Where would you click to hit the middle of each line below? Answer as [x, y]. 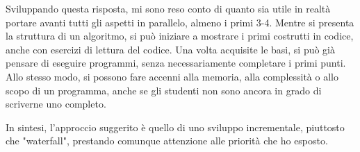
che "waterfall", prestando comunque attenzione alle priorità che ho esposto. [167, 141]
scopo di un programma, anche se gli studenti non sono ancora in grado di [164, 90]
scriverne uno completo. [56, 104]
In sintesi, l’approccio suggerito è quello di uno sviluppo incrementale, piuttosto [175, 127]
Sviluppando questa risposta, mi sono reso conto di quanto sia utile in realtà [168, 8]
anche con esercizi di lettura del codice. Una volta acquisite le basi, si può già [171, 49]
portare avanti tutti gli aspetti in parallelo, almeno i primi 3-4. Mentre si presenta [180, 22]
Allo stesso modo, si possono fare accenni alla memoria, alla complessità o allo [172, 76]
